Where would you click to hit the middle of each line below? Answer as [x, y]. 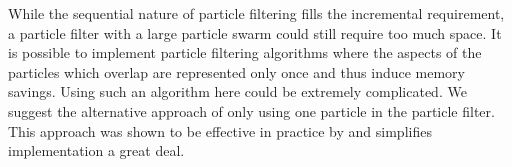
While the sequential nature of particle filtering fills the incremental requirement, [256, 13]
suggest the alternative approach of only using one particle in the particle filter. [251, 110]
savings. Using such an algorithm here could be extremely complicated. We [237, 91]
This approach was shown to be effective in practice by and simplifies [220, 130]
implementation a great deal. [96, 150]
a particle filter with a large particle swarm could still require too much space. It [255, 32]
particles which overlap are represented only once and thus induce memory [237, 71]
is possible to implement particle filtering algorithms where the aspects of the [245, 52]
